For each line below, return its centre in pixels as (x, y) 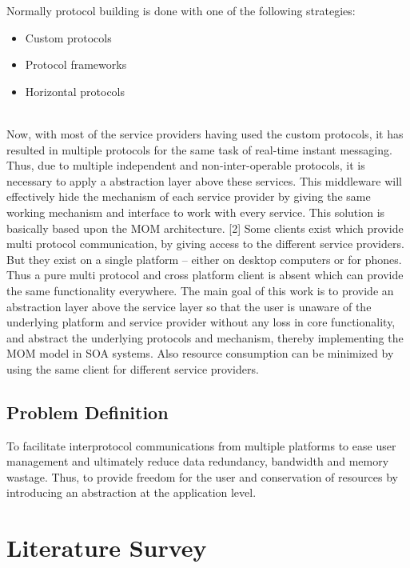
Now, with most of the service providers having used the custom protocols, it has (205, 133)
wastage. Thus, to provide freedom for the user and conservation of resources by (202, 476)
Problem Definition (88, 412)
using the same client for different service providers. (133, 368)
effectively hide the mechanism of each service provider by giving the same (189, 196)
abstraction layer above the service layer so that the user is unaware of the (189, 306)
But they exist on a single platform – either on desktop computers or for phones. (204, 259)
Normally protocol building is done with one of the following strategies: (181, 10)
